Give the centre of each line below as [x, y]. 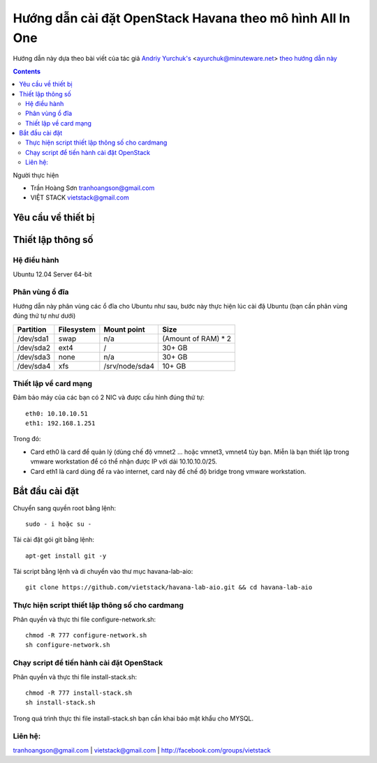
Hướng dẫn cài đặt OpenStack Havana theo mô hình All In [182, 18]
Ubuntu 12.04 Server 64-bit [52, 274]
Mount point [124, 329]
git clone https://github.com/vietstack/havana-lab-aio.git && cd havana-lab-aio [169, 587]
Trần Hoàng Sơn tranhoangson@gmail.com [93, 188]
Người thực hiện [36, 175]
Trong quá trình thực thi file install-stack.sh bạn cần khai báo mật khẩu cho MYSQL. [133, 718]
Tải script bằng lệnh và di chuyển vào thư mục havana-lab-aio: [103, 572]
